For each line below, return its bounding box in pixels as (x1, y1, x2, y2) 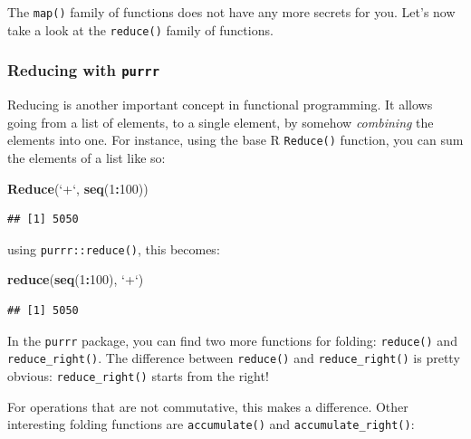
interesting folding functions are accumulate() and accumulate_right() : (7, 415, 415, 434)
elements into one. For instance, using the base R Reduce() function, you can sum (7, 130, 464, 149)
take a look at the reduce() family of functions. (7, 20, 274, 39)
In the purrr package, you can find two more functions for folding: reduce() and (7, 330, 457, 349)
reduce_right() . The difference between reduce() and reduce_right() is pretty (7, 348, 460, 367)
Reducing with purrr (7, 59, 160, 81)
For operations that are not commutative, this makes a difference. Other (7, 396, 409, 415)
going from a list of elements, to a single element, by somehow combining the (7, 112, 434, 131)
